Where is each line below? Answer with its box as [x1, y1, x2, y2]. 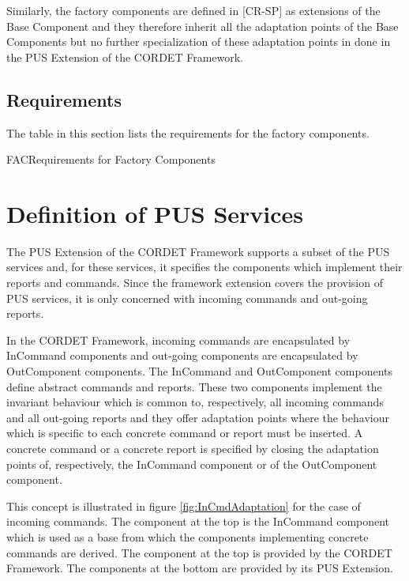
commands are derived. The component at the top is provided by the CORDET [6, 544, 392, 560]
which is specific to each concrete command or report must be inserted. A [6, 424, 363, 441]
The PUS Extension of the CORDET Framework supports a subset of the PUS [6, 243, 390, 259]
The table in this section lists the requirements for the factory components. [6, 124, 370, 141]
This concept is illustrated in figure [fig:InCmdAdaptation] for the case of [6, 497, 361, 514]
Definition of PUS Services [6, 197, 304, 229]
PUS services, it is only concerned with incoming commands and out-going [6, 289, 368, 306]
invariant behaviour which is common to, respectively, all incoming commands [6, 394, 384, 410]
